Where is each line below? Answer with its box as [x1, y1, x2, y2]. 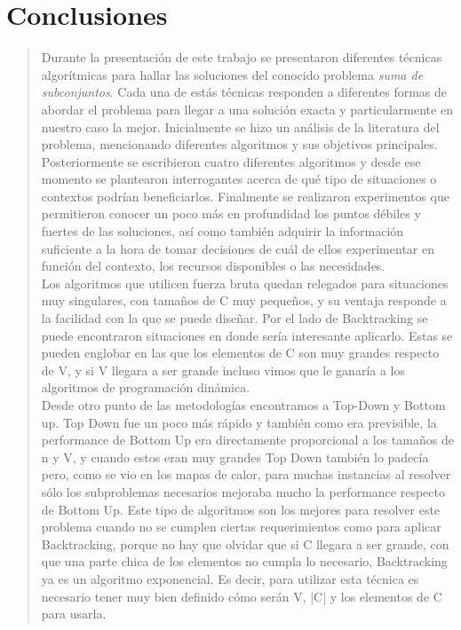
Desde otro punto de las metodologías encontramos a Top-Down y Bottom [41, 396, 446, 413]
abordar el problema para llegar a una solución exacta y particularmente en [41, 99, 453, 118]
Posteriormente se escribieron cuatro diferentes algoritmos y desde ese [41, 152, 421, 170]
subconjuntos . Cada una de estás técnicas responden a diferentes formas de [41, 83, 448, 101]
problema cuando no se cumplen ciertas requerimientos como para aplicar [41, 517, 441, 536]
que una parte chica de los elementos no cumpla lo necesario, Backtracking [41, 552, 448, 571]
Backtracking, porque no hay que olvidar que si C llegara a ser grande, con [41, 534, 449, 553]
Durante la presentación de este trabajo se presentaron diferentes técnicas [41, 48, 442, 67]
